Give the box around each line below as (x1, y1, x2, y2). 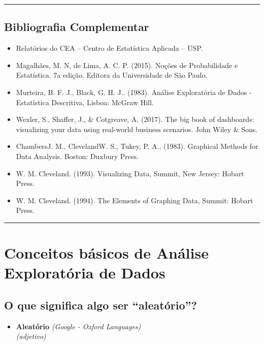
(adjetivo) (16, 331, 46, 341)
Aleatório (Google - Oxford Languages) (16, 321, 141, 331)
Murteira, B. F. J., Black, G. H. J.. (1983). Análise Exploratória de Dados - (16, 86, 252, 97)
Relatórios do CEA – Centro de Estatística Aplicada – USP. (16, 43, 203, 53)
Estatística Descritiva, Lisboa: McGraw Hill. (16, 97, 154, 107)
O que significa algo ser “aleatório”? (4, 297, 197, 312)
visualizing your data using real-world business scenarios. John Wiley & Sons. (16, 123, 258, 134)
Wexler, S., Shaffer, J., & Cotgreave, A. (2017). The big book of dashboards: (16, 114, 254, 124)
